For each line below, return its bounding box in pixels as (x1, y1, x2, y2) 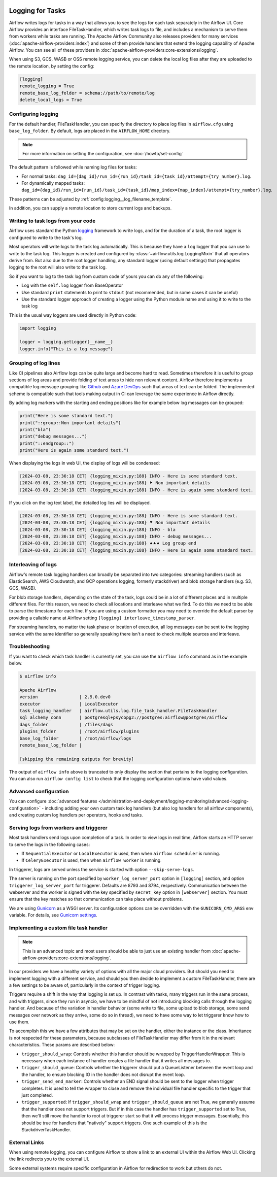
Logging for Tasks (9, 6, 66, 15)
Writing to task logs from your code (9, 217, 96, 224)
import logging (19, 325, 56, 331)
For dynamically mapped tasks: (21, 180, 85, 186)
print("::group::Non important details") (19, 420, 121, 426)
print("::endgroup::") (19, 440, 74, 446)
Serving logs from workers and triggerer (9, 824, 108, 831)
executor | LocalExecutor (19, 701, 118, 706)
